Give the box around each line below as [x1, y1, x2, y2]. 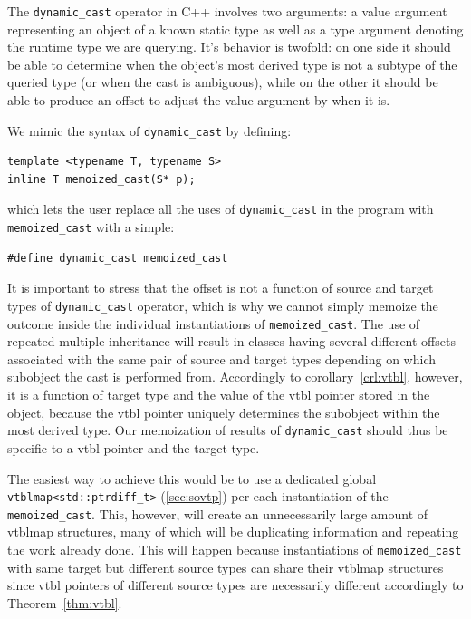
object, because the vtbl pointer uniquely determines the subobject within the [7, 402, 440, 421]
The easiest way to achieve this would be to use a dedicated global [7, 469, 377, 488]
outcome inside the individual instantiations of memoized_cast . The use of [7, 314, 420, 333]
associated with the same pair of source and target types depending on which [7, 349, 436, 368]
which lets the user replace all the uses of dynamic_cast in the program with [7, 199, 434, 218]
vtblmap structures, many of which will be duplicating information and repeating [7, 522, 459, 541]
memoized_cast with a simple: [7, 218, 175, 237]
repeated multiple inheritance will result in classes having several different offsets [7, 332, 456, 351]
